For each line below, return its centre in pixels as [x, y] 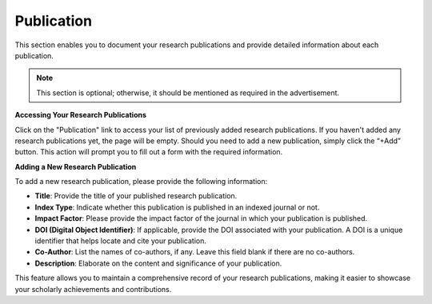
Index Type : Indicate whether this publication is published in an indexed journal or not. [177, 207]
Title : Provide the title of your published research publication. [136, 196]
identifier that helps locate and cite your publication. [121, 241]
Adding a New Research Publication [76, 166]
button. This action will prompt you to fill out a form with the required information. [149, 152]
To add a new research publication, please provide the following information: [141, 182]
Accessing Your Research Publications [81, 115]
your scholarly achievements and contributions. [93, 289]
